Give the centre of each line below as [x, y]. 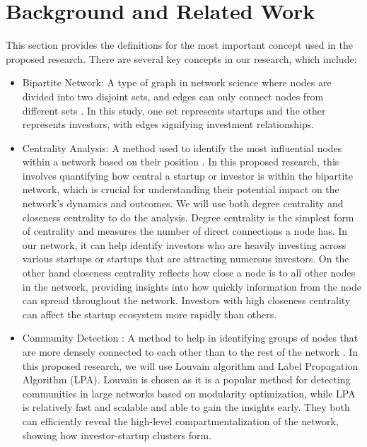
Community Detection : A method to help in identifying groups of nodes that [190, 338]
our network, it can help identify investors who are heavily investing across [184, 244]
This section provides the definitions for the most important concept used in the [179, 45]
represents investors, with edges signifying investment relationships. [168, 124]
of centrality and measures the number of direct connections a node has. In [185, 231]
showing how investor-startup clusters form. [117, 435]
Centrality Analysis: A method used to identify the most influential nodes [182, 147]
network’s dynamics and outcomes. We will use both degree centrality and [183, 203]
